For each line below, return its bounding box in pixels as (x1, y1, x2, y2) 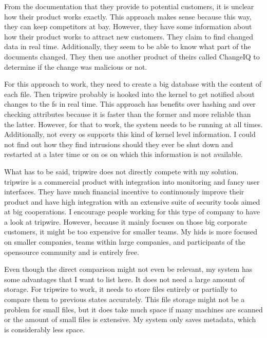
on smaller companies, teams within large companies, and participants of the (4, 236, 245, 247)
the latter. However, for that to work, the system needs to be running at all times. (4, 118, 263, 129)
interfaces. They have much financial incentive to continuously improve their (4, 186, 244, 197)
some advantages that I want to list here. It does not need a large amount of (4, 273, 245, 284)
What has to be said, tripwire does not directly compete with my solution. (4, 166, 239, 176)
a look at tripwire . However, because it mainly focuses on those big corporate (4, 216, 247, 227)
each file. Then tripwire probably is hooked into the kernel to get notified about (4, 88, 255, 99)
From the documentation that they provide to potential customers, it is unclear (4, 1, 254, 11)
